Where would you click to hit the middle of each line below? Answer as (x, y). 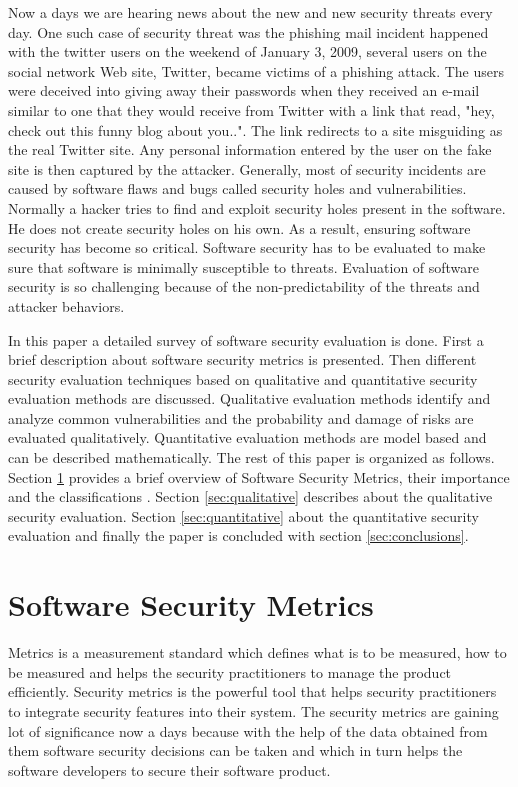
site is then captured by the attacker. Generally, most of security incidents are (247, 168)
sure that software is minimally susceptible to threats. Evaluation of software (244, 266)
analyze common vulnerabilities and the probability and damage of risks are (241, 417)
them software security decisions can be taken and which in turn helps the (235, 750)
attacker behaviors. (66, 305)
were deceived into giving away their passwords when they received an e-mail (244, 90)
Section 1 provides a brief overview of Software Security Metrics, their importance (259, 476)
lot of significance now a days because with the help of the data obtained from (248, 730)
